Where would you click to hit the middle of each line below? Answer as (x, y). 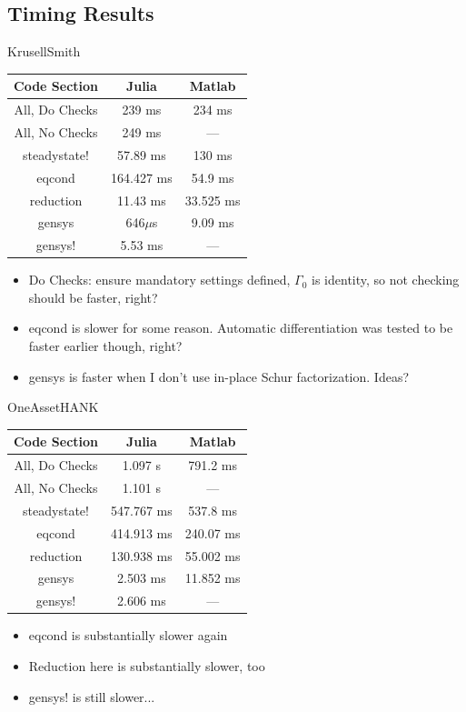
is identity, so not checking (386, 280)
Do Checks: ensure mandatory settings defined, (159, 280)
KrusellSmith (44, 51)
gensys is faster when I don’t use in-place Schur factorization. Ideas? (219, 376)
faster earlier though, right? (105, 346)
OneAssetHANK (53, 407)
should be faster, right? (93, 297)
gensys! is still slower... (92, 696)
